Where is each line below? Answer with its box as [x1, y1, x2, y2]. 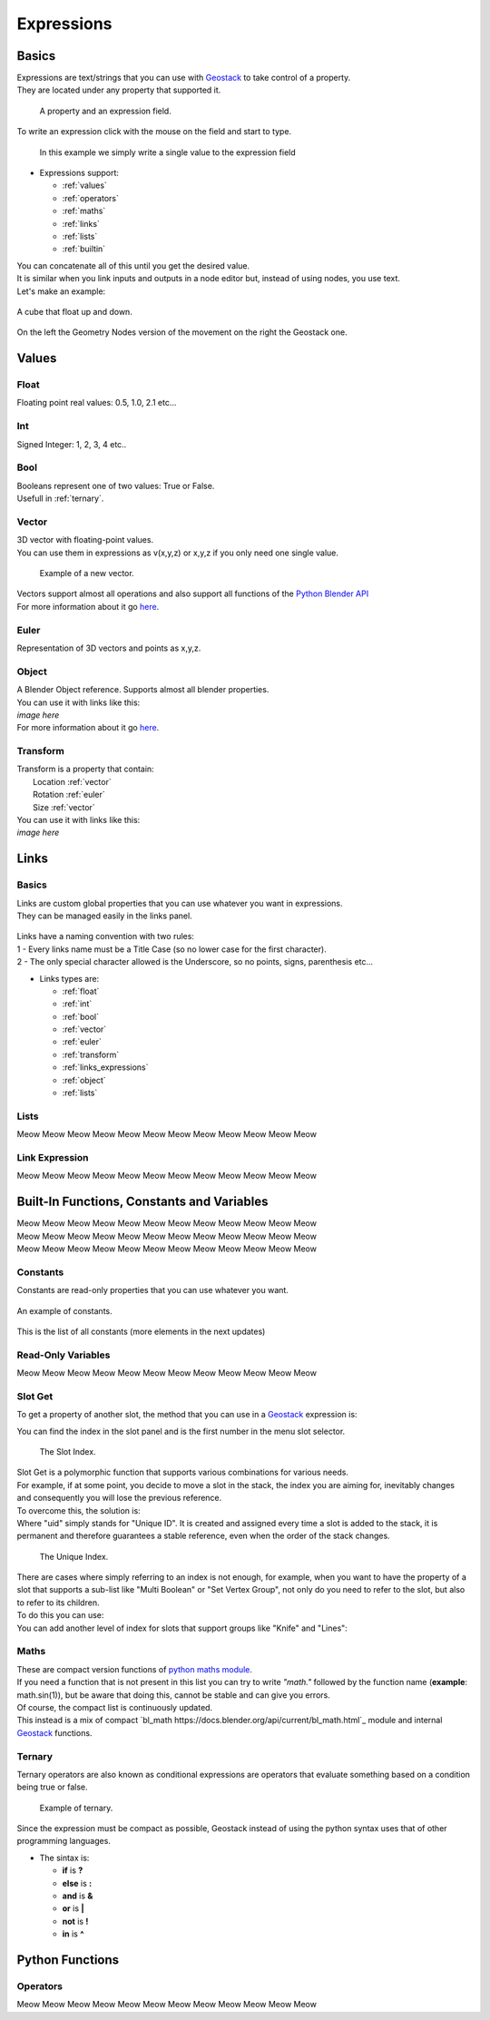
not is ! [62, 1916, 89, 1927]
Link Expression [16, 1151, 89, 1163]
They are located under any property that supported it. [16, 84, 221, 95]
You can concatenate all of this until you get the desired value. [16, 260, 250, 271]
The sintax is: [39, 1852, 90, 1863]
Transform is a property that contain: [16, 763, 154, 775]
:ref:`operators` [62, 192, 120, 203]
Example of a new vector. [39, 568, 135, 579]
